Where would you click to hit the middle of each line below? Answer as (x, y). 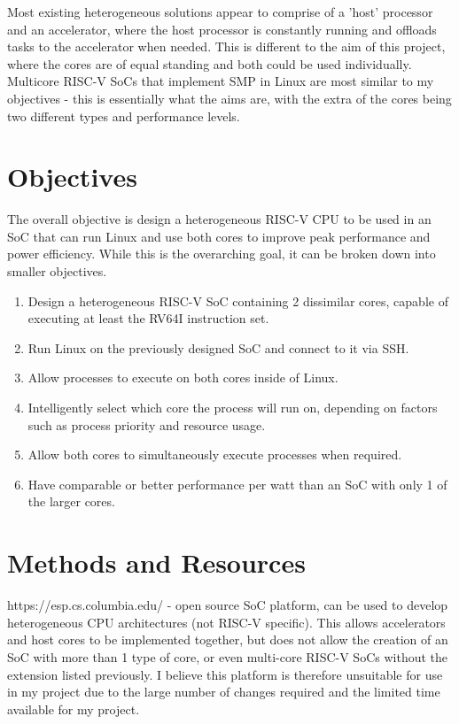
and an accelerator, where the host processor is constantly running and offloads (222, 29)
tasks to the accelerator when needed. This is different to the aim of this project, (226, 46)
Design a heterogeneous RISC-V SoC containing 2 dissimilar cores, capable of (238, 300)
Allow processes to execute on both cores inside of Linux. (183, 377)
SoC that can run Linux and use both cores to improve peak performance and (219, 236)
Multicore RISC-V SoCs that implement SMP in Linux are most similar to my (221, 81)
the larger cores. (71, 501)
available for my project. (74, 709)
